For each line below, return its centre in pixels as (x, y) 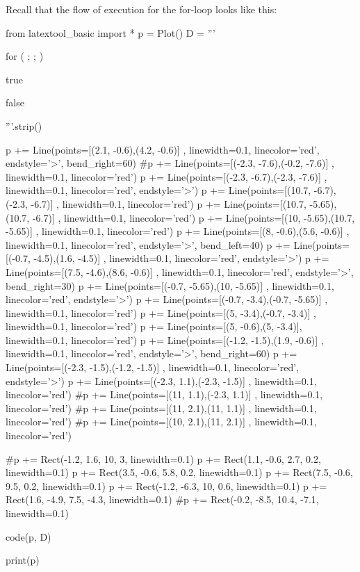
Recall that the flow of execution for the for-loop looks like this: (141, 9)
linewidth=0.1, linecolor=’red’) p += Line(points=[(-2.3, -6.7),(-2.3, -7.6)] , (166, 176)
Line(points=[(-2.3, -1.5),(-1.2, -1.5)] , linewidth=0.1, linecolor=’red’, (152, 367)
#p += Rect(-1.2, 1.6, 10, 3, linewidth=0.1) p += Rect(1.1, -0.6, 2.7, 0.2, (163, 458)
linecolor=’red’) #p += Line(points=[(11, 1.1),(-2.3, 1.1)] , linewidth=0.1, (164, 394)
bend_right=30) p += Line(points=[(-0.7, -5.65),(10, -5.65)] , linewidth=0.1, (170, 285)
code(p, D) (28, 536)
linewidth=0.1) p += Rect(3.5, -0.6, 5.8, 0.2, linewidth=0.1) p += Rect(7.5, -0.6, (179, 472)
